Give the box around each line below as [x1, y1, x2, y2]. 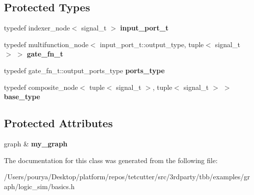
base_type [4, 91, 40, 102]
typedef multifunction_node [4, 39, 88, 49]
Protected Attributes [4, 115, 113, 131]
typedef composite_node [4, 82, 78, 92]
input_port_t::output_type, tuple [100, 39, 204, 49]
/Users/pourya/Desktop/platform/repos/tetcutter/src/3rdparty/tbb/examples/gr [4, 171, 250, 182]
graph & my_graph [4, 138, 68, 148]
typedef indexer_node [4, 23, 70, 33]
